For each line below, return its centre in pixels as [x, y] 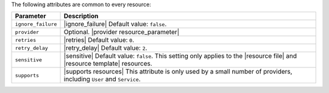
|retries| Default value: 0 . [99, 40]
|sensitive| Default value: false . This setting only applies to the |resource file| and [180, 56]
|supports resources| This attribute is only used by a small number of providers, [178, 72]
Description [81, 16]
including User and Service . [102, 79]
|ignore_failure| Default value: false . [115, 24]
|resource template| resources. [108, 64]
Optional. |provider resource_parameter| [122, 32]
